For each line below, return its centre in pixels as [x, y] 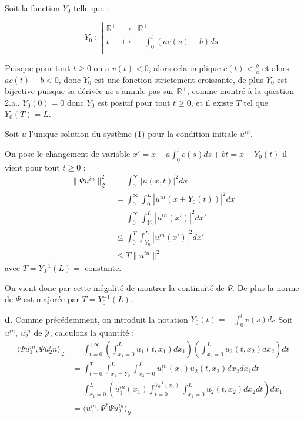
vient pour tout [32, 167]
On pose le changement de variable [68, 153]
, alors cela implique [185, 67]
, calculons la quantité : [92, 333]
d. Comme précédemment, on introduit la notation [96, 319]
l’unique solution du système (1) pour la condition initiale [133, 133]
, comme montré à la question [240, 91]
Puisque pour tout [38, 67]
